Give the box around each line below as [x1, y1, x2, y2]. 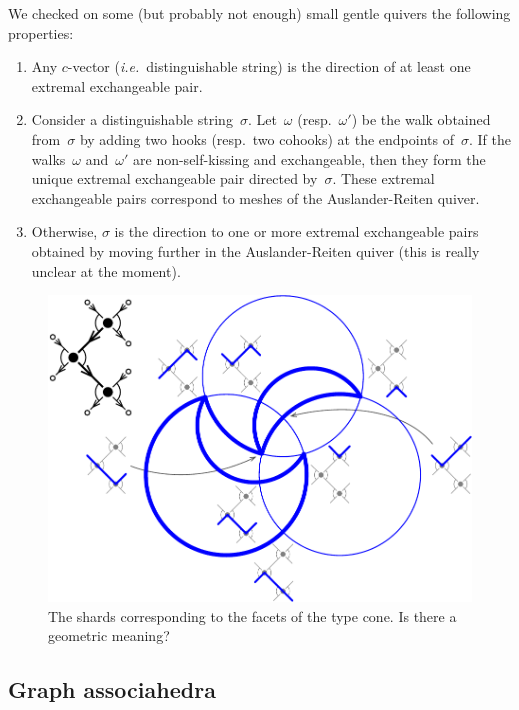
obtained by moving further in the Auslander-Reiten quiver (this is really [31, 240, 480, 261]
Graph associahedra [8, 674, 216, 705]
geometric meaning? [48, 625, 170, 646]
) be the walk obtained [351, 109, 491, 130]
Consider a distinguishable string [31, 109, 233, 130]
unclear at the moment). [31, 260, 181, 281]
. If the [468, 128, 511, 149]
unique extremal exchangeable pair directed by [31, 168, 318, 189]
